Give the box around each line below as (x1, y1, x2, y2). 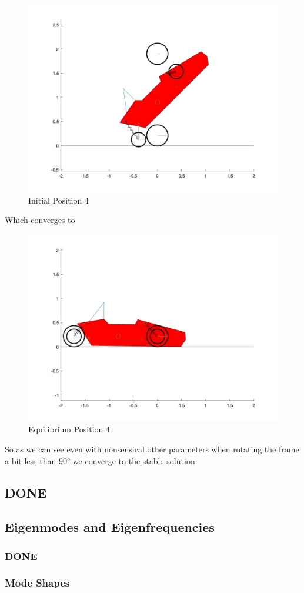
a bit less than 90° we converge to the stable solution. (5, 454, 198, 467)
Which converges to (5, 214, 75, 226)
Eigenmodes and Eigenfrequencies (5, 518, 215, 536)
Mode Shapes (5, 575, 70, 590)
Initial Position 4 (28, 194, 89, 206)
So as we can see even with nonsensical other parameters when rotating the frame (5, 442, 299, 455)
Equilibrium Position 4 (28, 423, 110, 435)
